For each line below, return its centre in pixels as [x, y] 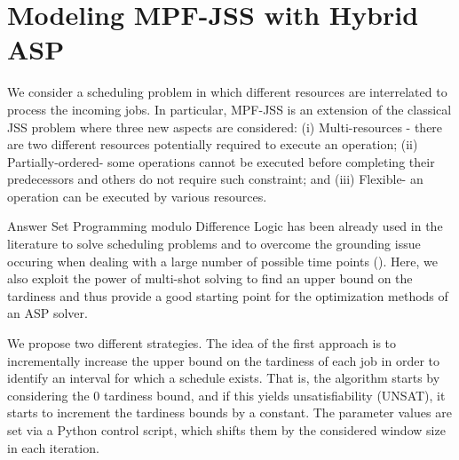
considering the [48, 395]
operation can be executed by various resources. [137, 196]
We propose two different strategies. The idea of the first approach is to [202, 343]
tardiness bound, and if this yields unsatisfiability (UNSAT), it [275, 395]
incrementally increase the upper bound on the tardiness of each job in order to [223, 360]
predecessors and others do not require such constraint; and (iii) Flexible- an [215, 179]
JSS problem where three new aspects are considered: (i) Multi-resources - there [225, 127]
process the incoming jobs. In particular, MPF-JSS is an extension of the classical [229, 109]
